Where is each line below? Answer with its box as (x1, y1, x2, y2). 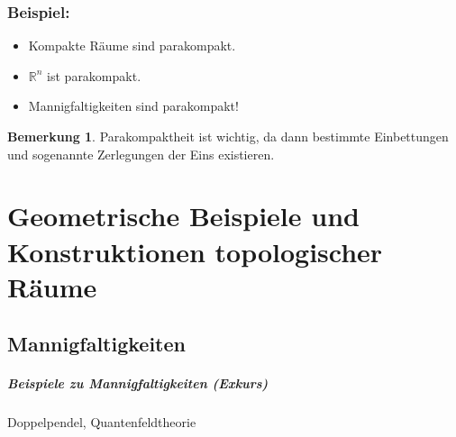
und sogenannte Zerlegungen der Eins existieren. (7, 144, 275, 163)
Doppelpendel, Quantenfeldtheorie (7, 413, 196, 432)
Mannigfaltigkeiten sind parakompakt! (28, 96, 239, 115)
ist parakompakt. (47, 66, 141, 85)
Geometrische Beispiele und (7, 197, 360, 234)
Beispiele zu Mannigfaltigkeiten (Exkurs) (7, 374, 269, 393)
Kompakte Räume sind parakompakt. (28, 36, 236, 55)
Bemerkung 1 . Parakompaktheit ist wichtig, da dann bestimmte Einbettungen (7, 127, 449, 145)
